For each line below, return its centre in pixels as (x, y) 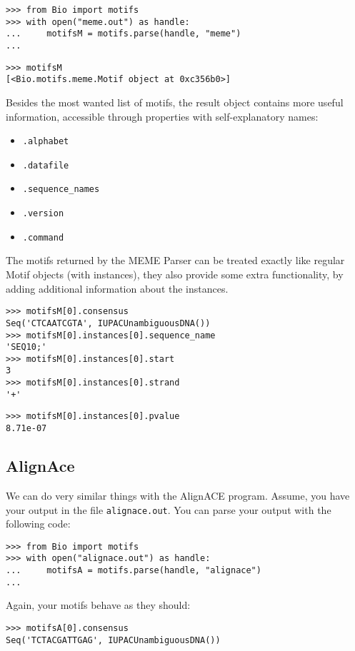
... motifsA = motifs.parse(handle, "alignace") (134, 571)
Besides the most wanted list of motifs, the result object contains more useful (175, 102)
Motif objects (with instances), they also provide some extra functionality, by (175, 274)
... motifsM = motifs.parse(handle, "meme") (124, 34)
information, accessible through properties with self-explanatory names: (162, 116)
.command (43, 237)
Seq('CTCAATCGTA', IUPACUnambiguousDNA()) (108, 323)
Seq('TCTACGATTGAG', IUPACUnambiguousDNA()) (113, 640)
